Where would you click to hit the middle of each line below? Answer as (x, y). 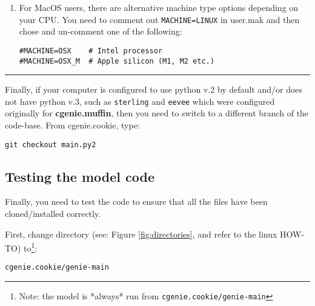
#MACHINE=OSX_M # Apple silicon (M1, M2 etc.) (117, 61)
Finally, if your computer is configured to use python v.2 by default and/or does (154, 89)
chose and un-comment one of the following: (101, 31)
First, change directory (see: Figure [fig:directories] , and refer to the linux (141, 234)
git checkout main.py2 (51, 145)
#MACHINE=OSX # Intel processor (91, 51)
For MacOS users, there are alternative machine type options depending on (159, 7)
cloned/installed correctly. (53, 214)
